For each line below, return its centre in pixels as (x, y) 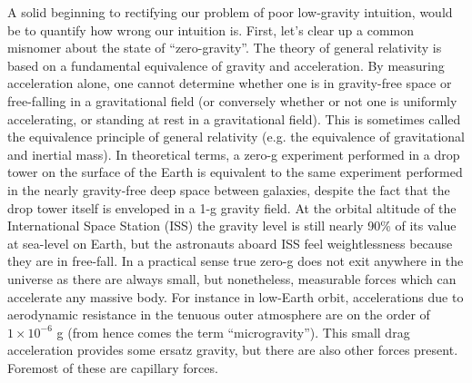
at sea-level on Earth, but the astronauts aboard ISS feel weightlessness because (230, 243)
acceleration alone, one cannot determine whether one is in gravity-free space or (230, 83)
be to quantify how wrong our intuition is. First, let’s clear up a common (211, 29)
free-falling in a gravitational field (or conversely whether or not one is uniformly (232, 100)
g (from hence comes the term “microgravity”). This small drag (233, 332)
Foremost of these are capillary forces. (113, 367)
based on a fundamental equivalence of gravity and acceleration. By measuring (226, 65)
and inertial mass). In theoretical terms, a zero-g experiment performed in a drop (234, 154)
